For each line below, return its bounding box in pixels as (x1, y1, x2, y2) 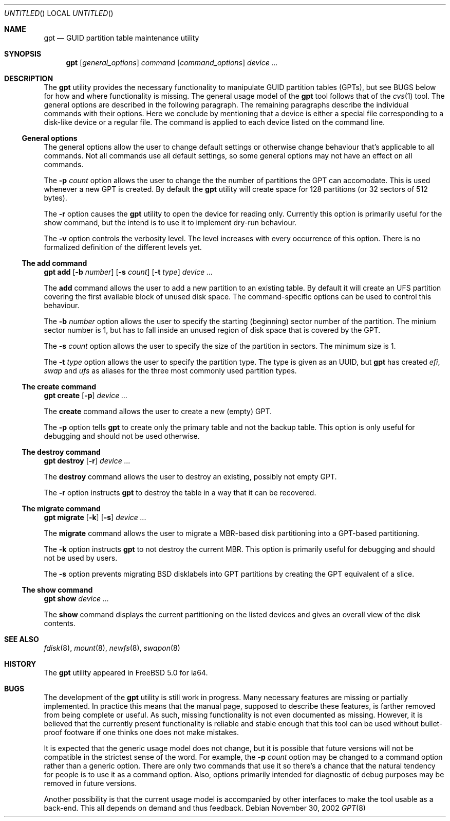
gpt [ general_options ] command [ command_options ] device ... (66, 58, 278, 67)
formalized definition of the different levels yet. (44, 243, 202, 252)
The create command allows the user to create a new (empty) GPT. (44, 407, 272, 416)
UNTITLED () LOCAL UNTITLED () (4, 9, 114, 17)
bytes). (44, 193, 67, 202)
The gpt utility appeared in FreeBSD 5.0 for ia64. (44, 668, 208, 677)
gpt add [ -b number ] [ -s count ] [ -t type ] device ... (44, 267, 213, 276)
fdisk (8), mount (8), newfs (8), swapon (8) (44, 644, 180, 652)
